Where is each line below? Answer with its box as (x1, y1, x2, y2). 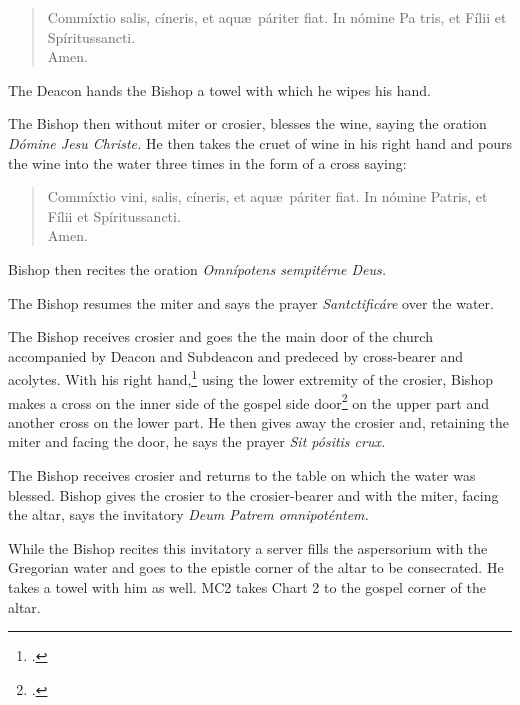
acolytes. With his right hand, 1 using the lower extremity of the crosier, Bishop (8, 366, 493, 389)
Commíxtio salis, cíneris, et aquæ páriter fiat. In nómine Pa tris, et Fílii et (47, 7, 507, 27)
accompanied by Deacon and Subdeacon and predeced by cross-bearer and (8, 345, 464, 366)
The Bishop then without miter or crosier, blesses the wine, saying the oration (8, 113, 487, 134)
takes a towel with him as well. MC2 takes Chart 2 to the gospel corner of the (8, 576, 486, 597)
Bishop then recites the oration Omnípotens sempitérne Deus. (8, 258, 387, 279)
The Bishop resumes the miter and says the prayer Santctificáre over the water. (8, 292, 494, 313)
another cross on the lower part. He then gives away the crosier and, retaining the (8, 411, 510, 432)
